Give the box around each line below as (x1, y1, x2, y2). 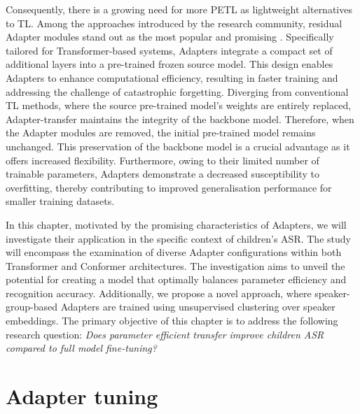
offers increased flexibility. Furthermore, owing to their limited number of (6, 152, 319, 167)
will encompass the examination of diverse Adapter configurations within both (6, 245, 342, 259)
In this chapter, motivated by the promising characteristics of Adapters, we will (6, 217, 347, 231)
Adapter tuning (6, 382, 158, 411)
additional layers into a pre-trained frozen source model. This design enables (6, 57, 333, 71)
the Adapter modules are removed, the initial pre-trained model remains (6, 125, 316, 140)
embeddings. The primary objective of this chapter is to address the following (6, 313, 338, 328)
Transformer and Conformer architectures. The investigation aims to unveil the (6, 258, 345, 273)
